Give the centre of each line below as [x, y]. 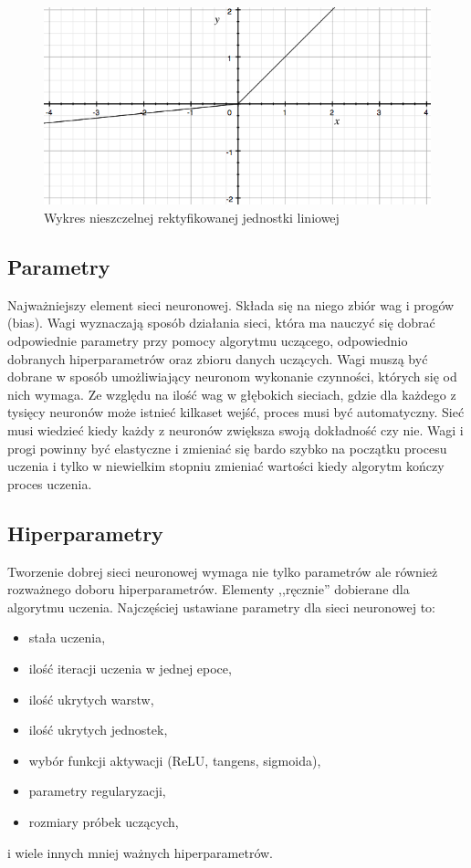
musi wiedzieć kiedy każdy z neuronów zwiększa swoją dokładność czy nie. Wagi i [235, 429]
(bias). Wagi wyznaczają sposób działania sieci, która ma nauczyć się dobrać [221, 323]
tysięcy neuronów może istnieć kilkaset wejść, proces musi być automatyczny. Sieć [236, 412]
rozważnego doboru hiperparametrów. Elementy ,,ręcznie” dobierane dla [209, 589]
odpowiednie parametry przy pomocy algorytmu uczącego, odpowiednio [208, 341]
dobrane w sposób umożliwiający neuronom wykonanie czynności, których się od [232, 376]
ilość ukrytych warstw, [91, 699]
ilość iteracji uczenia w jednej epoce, [130, 668]
